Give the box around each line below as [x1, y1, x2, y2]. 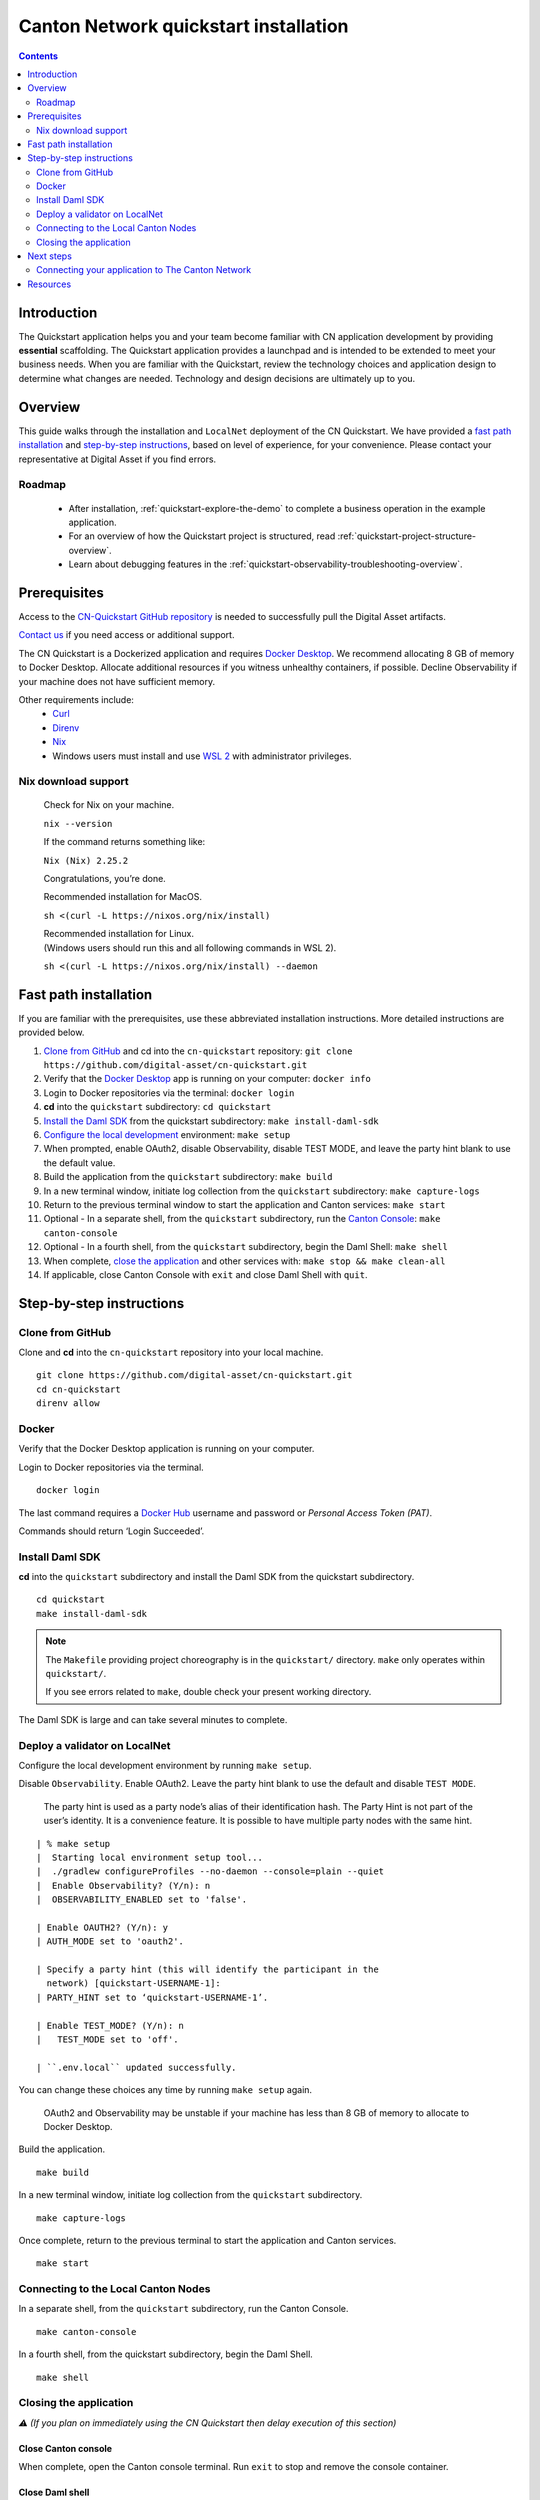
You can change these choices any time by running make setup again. [18, 2084, 313, 2096]
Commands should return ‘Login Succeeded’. [18, 1525, 205, 1537]
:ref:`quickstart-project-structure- [337, 530, 477, 542]
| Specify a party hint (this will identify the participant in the [36, 1964, 379, 1975]
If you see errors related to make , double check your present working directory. [45, 1686, 372, 1698]
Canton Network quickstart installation [18, 15, 349, 37]
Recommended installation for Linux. [43, 928, 195, 940]
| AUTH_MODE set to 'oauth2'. [36, 1936, 185, 1947]
